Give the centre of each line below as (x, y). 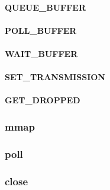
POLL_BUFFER (41, 30)
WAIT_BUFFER (41, 53)
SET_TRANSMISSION (55, 77)
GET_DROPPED (43, 100)
